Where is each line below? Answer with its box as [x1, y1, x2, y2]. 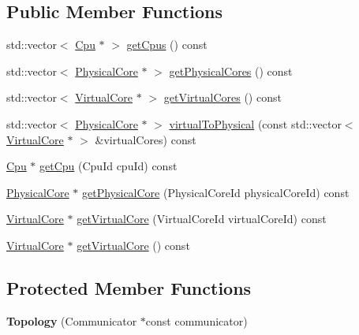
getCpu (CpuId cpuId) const [39, 158, 178, 174]
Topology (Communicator [6, 312, 137, 329]
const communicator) [145, 312, 248, 329]
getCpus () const [126, 36, 208, 53]
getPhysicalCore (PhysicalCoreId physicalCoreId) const [82, 184, 350, 200]
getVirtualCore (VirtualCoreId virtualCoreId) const [77, 210, 327, 227]
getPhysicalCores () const [169, 62, 293, 79]
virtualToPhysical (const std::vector [169, 115, 342, 132]
